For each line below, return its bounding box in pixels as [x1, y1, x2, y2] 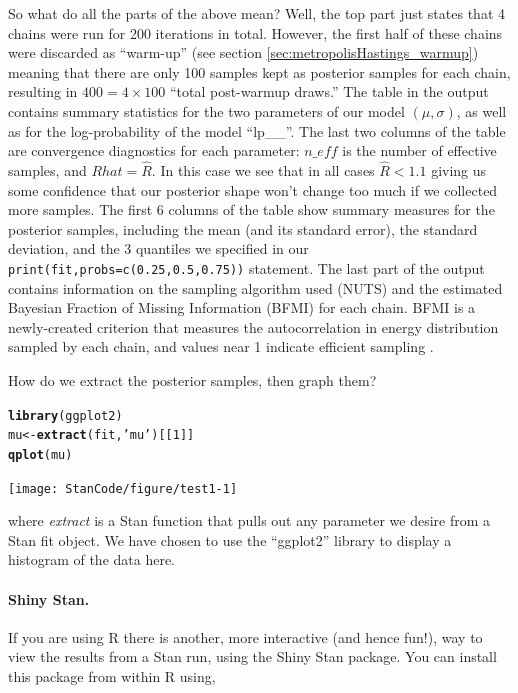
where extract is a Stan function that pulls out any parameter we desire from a [8, 510, 491, 531]
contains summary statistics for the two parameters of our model [8, 100, 405, 121]
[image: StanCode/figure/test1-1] [8, 481, 238, 496]
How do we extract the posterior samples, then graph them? [8, 369, 377, 390]
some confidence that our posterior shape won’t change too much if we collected [8, 179, 498, 200]
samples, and [8, 159, 87, 180]
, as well [456, 100, 507, 121]
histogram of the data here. [8, 549, 175, 570]
